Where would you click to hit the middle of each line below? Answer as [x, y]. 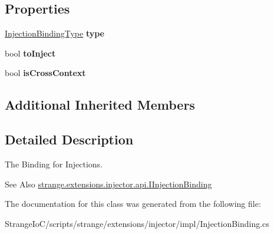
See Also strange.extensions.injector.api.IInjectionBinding [108, 184]
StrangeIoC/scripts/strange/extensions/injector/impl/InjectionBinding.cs [137, 223]
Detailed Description [69, 139]
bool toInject [30, 53]
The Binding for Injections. [54, 164]
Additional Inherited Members [100, 105]
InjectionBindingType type [55, 33]
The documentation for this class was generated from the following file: [133, 204]
